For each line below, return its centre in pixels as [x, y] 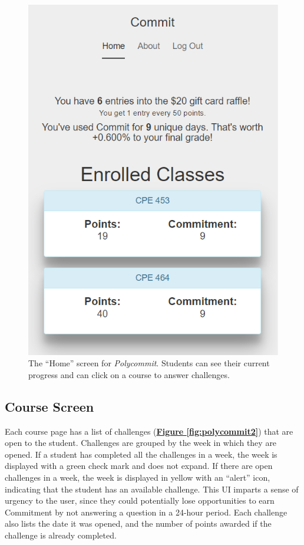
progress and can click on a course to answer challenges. [129, 374]
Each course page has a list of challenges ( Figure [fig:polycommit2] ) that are [149, 431]
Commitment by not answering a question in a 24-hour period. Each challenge [146, 512]
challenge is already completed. [61, 535]
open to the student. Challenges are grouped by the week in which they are [141, 443]
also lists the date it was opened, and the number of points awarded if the [138, 523]
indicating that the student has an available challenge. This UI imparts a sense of [152, 489]
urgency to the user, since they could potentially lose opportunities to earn [140, 500]
